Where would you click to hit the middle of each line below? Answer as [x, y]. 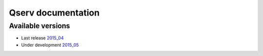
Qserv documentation [54, 13]
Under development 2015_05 [50, 45]
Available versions [39, 26]
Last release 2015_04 [42, 38]
